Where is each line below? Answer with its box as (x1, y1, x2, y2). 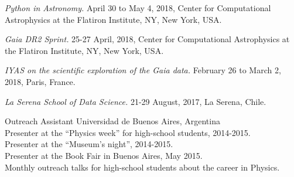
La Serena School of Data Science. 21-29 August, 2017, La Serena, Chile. (5, 95, 266, 107)
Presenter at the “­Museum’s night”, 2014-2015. (5, 138, 173, 150)
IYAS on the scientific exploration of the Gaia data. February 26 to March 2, (5, 64, 281, 76)
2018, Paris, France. (5, 75, 76, 87)
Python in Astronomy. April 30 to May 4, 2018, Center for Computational (5, 2, 271, 13)
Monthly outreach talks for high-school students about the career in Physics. (5, 161, 280, 173)
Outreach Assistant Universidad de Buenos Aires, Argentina (5, 115, 220, 127)
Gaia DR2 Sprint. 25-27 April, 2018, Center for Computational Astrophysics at (5, 33, 290, 45)
